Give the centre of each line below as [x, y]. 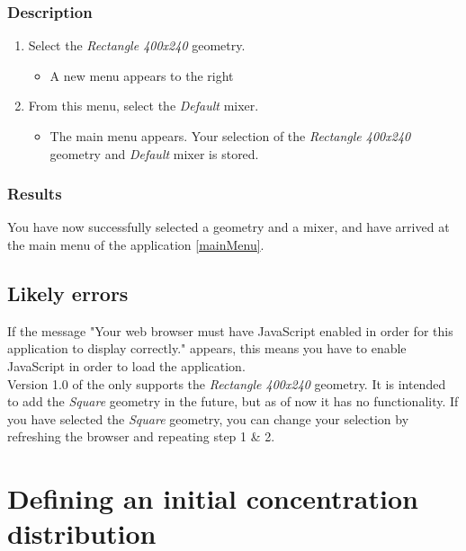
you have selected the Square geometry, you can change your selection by [208, 418]
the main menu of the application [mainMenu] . [136, 244]
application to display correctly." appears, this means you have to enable [207, 348]
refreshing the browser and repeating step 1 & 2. [141, 436]
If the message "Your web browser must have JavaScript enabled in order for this [230, 330]
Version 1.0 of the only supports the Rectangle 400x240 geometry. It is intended [227, 383]
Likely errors [68, 293]
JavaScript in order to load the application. [126, 365]
